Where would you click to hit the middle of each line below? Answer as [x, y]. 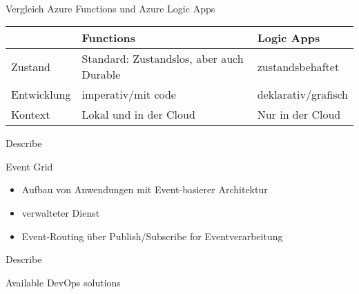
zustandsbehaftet [298, 66]
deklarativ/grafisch [302, 95]
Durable [101, 75]
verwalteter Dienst [61, 212]
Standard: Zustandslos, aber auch [163, 59]
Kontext [31, 115]
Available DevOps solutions [63, 282]
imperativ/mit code [129, 95]
